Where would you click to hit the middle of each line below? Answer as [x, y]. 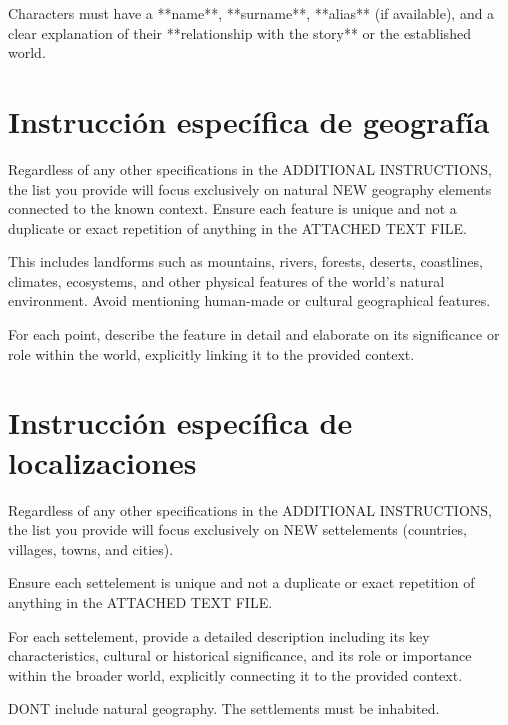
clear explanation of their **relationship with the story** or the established [239, 32]
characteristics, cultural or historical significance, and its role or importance [240, 655]
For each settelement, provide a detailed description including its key [219, 635]
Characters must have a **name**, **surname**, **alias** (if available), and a [251, 13]
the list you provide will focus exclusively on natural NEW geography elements [250, 188]
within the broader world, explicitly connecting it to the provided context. [235, 674]
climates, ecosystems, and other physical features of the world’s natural [226, 280]
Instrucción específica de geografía [249, 120]
